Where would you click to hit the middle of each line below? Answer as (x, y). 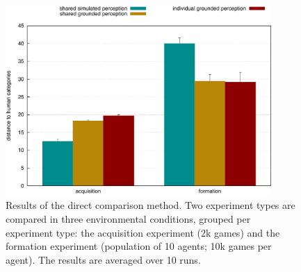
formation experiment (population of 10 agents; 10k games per (139, 246)
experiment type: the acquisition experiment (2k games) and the (143, 232)
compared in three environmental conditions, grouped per (128, 219)
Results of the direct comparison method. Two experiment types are (150, 205)
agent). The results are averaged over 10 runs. (103, 259)
